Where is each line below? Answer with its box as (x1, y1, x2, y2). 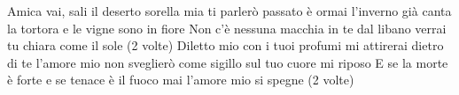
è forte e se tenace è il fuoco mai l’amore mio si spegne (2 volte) (7, 70, 354, 89)
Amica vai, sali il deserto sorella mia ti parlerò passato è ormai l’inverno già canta (7, 2, 452, 19)
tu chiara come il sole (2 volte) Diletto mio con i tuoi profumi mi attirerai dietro (7, 36, 444, 55)
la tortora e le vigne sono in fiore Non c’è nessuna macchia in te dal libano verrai (7, 18, 447, 37)
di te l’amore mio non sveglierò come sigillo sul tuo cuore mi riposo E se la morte (7, 53, 448, 71)
